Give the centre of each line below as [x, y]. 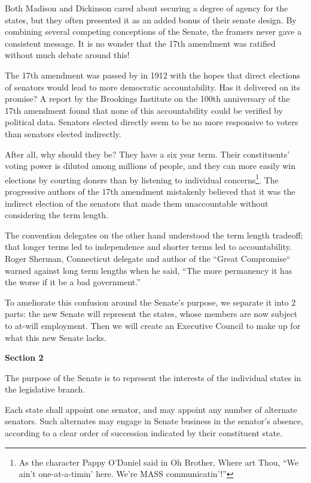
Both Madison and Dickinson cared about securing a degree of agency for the [147, 8]
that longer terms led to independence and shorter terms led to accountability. [148, 247]
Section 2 [24, 357]
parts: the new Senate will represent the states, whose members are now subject [151, 314]
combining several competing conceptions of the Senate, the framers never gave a [153, 31]
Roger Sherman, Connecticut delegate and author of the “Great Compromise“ [148, 258]
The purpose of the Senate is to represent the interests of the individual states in [153, 377]
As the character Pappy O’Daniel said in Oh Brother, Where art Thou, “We [159, 462]
